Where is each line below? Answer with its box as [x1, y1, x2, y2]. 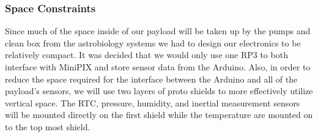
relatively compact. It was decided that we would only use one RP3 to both [5, 48, 288, 61]
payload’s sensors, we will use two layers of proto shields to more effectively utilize [5, 84, 313, 97]
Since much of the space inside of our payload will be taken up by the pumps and [5, 24, 311, 37]
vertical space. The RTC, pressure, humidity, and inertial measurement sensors [5, 96, 300, 109]
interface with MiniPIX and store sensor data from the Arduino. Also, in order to [5, 61, 311, 73]
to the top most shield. [5, 120, 91, 133]
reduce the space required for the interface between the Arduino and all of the [5, 72, 298, 85]
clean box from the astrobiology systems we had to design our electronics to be [5, 36, 301, 49]
